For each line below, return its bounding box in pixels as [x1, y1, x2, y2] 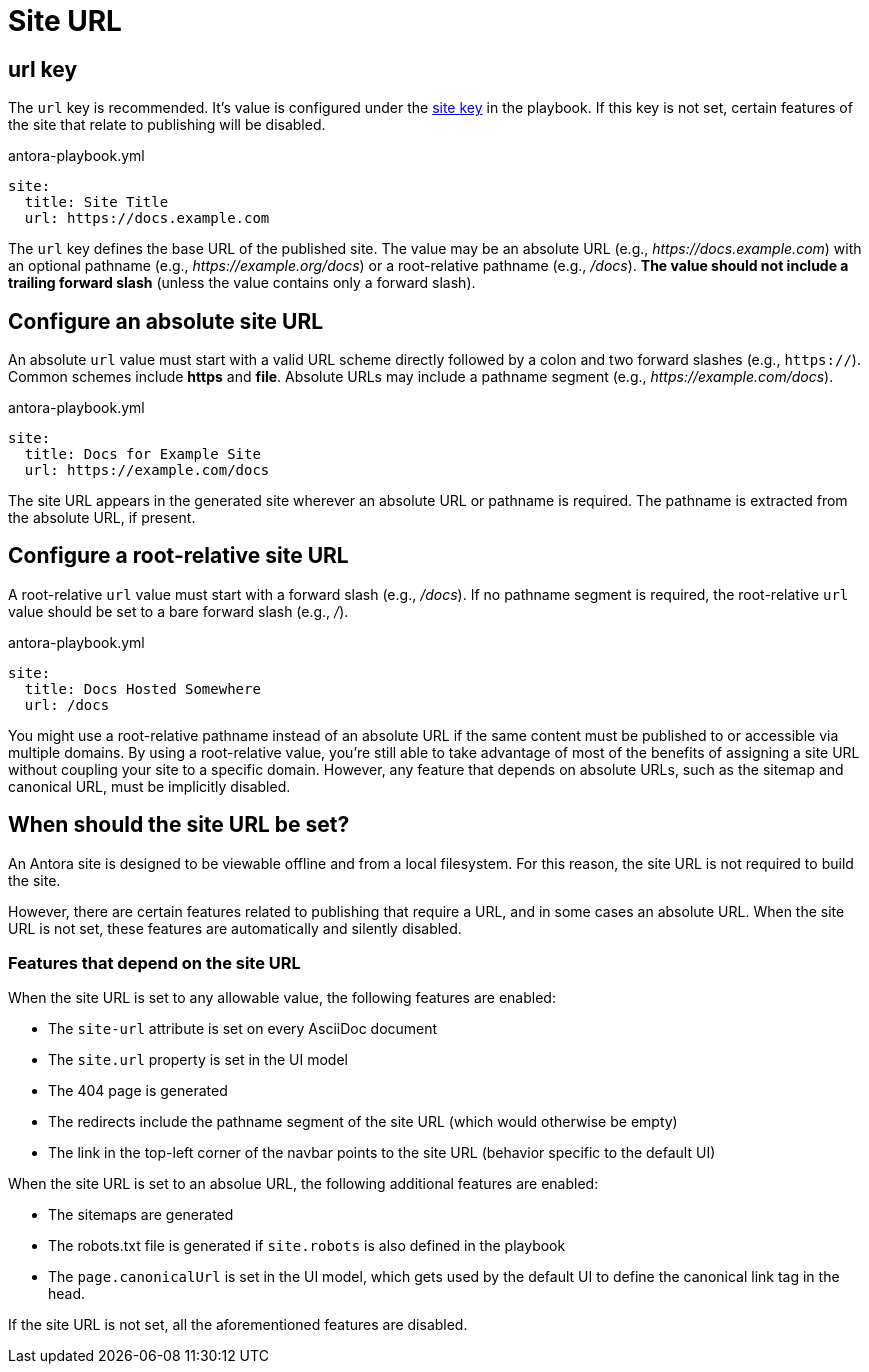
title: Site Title [24, 194, 169, 211]
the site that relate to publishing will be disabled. [8, 116, 326, 134]
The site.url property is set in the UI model [48, 1051, 348, 1069]
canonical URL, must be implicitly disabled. [8, 777, 291, 795]
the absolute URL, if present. [8, 509, 196, 527]
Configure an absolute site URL [8, 308, 324, 334]
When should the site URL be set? [8, 812, 350, 838]
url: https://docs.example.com [24, 210, 270, 227]
